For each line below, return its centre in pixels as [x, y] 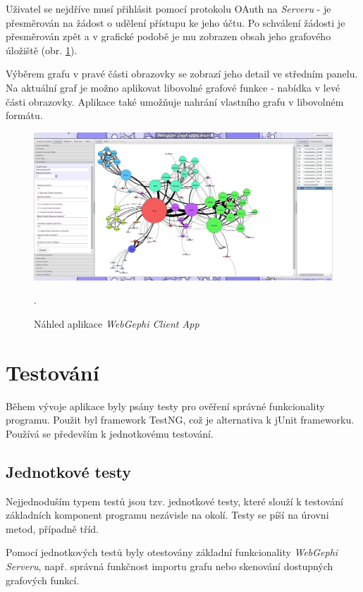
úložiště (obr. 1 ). [42, 50]
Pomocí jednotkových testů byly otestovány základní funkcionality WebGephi [172, 552]
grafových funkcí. [43, 580]
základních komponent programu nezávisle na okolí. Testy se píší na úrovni [167, 515]
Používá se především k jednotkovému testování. [110, 433]
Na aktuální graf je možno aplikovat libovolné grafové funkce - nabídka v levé [173, 87]
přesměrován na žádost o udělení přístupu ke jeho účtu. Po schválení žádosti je [176, 22]
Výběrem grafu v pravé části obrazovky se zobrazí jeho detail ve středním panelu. [182, 74]
